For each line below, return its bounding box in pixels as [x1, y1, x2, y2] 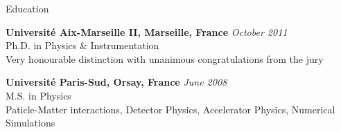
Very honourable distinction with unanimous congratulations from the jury [6, 51, 324, 66]
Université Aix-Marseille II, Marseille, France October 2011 [6, 24, 288, 39]
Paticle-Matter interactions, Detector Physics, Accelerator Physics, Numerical [6, 102, 335, 116]
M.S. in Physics [6, 88, 71, 102]
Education [6, 1, 49, 15]
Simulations [6, 115, 55, 130]
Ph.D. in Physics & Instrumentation [6, 38, 159, 53]
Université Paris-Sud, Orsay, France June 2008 [6, 75, 227, 89]
